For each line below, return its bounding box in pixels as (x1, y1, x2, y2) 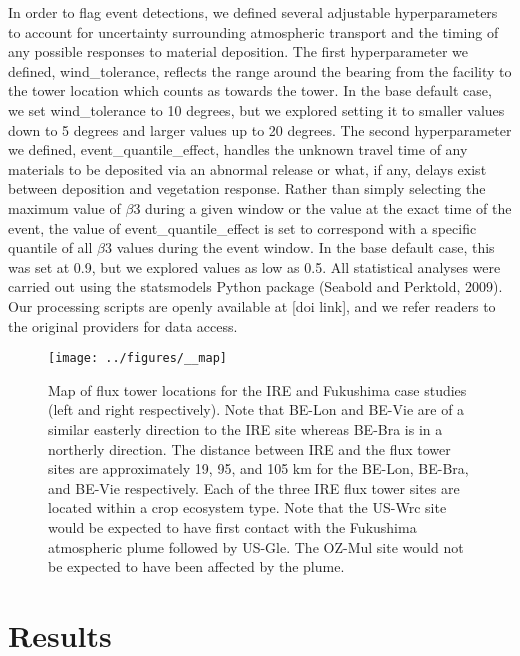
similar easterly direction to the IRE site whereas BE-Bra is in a (48, 418, 443, 439)
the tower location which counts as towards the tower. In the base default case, (8, 80, 492, 101)
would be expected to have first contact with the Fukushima (48, 516, 417, 537)
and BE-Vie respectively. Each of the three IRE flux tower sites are (48, 477, 460, 498)
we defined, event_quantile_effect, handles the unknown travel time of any (8, 139, 468, 160)
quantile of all (8, 237, 93, 258)
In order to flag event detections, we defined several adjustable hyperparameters (8, 2, 498, 22)
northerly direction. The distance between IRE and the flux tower (48, 438, 451, 459)
